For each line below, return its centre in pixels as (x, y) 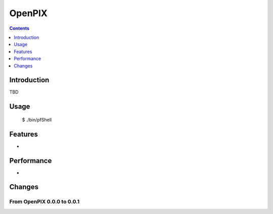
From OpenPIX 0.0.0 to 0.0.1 (44, 202)
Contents (19, 28)
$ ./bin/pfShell (37, 120)
